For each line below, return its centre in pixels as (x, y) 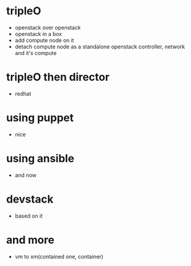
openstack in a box (38, 33)
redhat (23, 93)
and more (31, 240)
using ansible (40, 158)
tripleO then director (58, 77)
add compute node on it (44, 40)
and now (26, 175)
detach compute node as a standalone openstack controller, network (100, 47)
